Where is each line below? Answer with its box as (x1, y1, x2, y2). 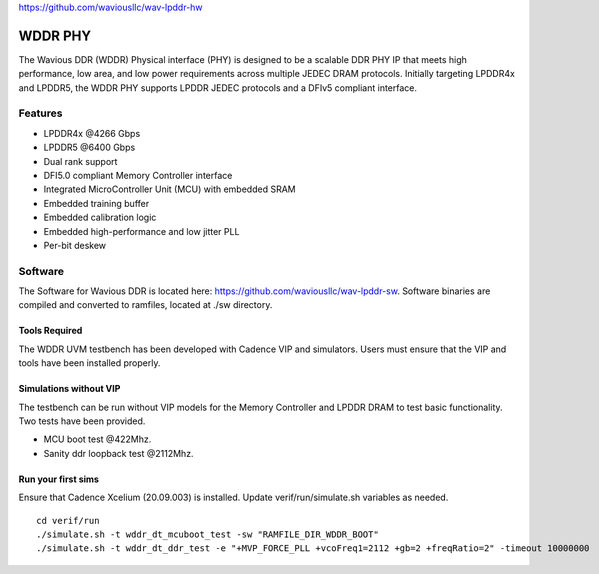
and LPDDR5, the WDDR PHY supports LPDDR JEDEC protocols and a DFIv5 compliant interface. (18, 81, 418, 94)
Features (18, 106, 63, 120)
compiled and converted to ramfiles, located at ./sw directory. (18, 299, 273, 311)
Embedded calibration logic (43, 211, 157, 224)
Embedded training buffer (43, 197, 150, 209)
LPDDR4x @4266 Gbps (43, 127, 141, 139)
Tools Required (18, 325, 83, 337)
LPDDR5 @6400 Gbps (43, 141, 136, 154)
